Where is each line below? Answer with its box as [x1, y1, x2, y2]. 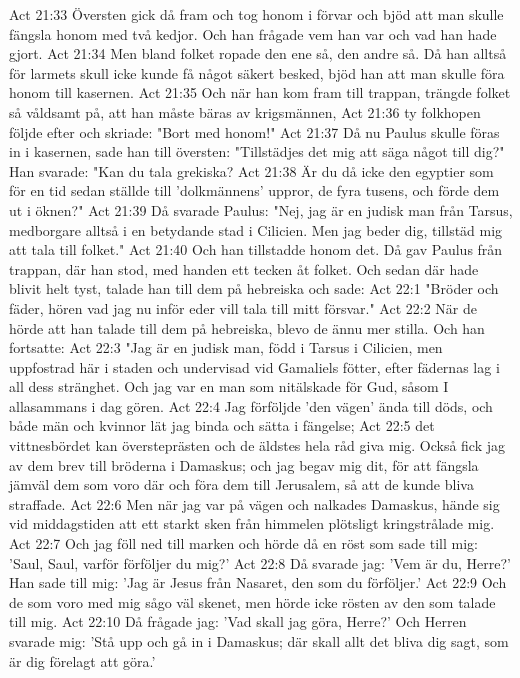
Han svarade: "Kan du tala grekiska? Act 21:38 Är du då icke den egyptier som [9, 160, 494, 181]
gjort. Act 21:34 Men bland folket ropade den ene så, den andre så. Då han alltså [9, 43, 507, 64]
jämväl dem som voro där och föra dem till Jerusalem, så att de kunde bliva [9, 474, 474, 495]
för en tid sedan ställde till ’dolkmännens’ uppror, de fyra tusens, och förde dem [9, 180, 500, 201]
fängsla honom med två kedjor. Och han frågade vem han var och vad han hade [9, 23, 497, 44]
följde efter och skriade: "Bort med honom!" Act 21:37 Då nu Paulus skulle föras [9, 121, 500, 142]
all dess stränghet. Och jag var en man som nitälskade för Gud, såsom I [9, 376, 449, 397]
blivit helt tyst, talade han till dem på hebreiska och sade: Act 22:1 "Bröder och [9, 278, 499, 299]
